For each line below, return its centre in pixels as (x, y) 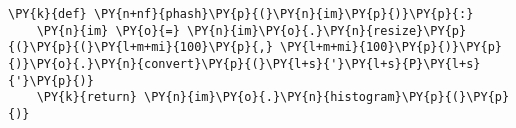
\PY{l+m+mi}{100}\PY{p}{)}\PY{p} (391, 47)
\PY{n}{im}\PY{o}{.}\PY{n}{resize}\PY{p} (326, 30)
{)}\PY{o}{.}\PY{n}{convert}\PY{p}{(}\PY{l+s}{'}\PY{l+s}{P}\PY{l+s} (244, 63)
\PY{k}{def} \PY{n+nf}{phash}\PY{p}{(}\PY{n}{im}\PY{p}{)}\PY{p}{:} (241, 14)
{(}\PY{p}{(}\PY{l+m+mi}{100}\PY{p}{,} (140, 47)
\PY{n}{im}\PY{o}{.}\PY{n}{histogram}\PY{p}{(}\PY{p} (327, 97)
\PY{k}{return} (86, 97)
